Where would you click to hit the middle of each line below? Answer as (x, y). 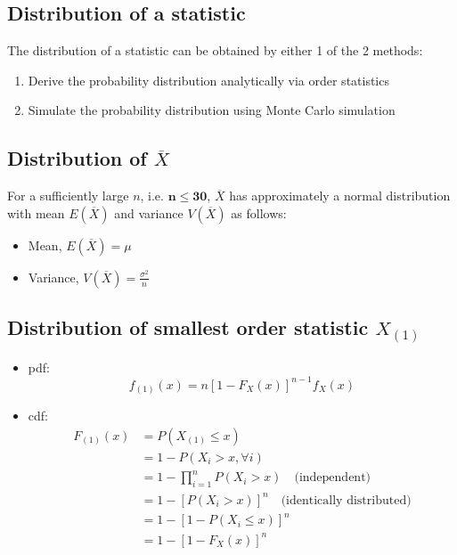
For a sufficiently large (68, 196)
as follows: (259, 212)
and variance (149, 212)
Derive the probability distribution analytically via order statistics (208, 80)
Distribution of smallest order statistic (188, 327)
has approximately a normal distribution (340, 196)
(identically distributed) (346, 500)
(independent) (333, 478)
